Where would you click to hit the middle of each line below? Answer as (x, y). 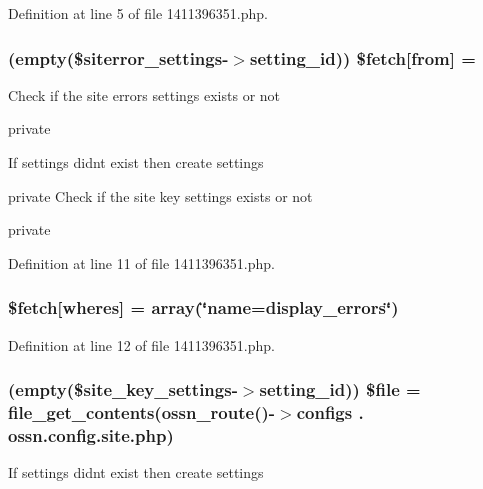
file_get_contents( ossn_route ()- (142, 412)
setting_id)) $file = (340, 389)
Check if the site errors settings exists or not (144, 94)
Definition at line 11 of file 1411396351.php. (142, 262)
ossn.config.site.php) (91, 434)
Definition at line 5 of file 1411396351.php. (138, 13)
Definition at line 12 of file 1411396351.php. (142, 344)
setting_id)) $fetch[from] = (363, 57)
